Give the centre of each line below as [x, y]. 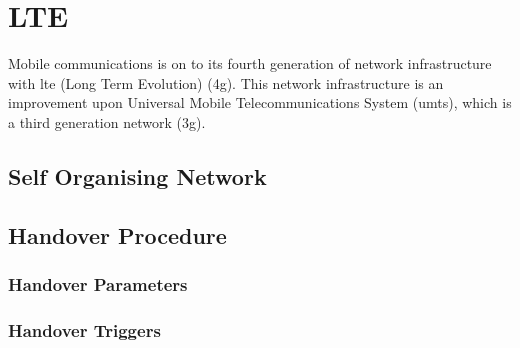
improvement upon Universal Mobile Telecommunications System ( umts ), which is [260, 102]
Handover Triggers [84, 329]
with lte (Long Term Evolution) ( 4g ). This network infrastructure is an [226, 82]
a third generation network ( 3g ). [107, 121]
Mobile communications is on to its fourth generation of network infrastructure [250, 63]
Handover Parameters [98, 283]
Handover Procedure [117, 234]
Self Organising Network [137, 175]
